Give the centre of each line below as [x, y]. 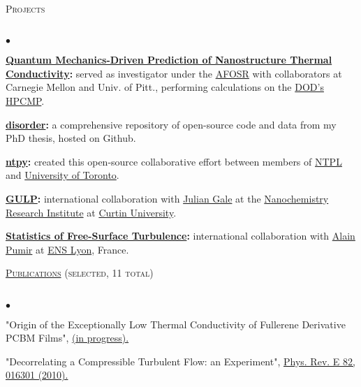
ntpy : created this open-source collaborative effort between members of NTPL [174, 161]
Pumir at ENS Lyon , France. [67, 249]
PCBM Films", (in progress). [67, 338]
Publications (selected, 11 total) [80, 273]
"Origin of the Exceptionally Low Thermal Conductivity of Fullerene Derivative [176, 324]
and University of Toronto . [62, 175]
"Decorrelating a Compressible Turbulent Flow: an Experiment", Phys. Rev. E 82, [180, 361]
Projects [25, 8]
